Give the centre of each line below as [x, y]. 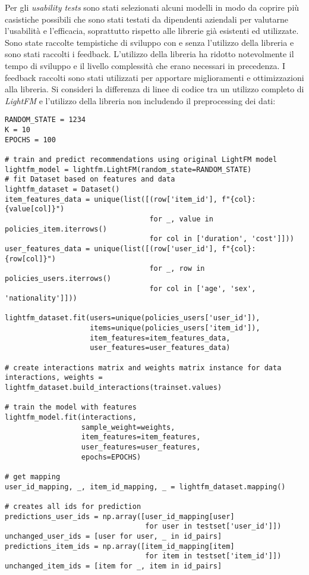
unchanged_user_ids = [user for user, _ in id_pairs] [113, 536]
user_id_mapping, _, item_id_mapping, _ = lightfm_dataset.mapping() [145, 487]
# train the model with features [71, 407]
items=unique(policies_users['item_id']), [175, 328]
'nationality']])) [41, 299]
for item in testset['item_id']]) [213, 556]
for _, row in [177, 269]
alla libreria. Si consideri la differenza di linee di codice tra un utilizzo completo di [154, 89]
